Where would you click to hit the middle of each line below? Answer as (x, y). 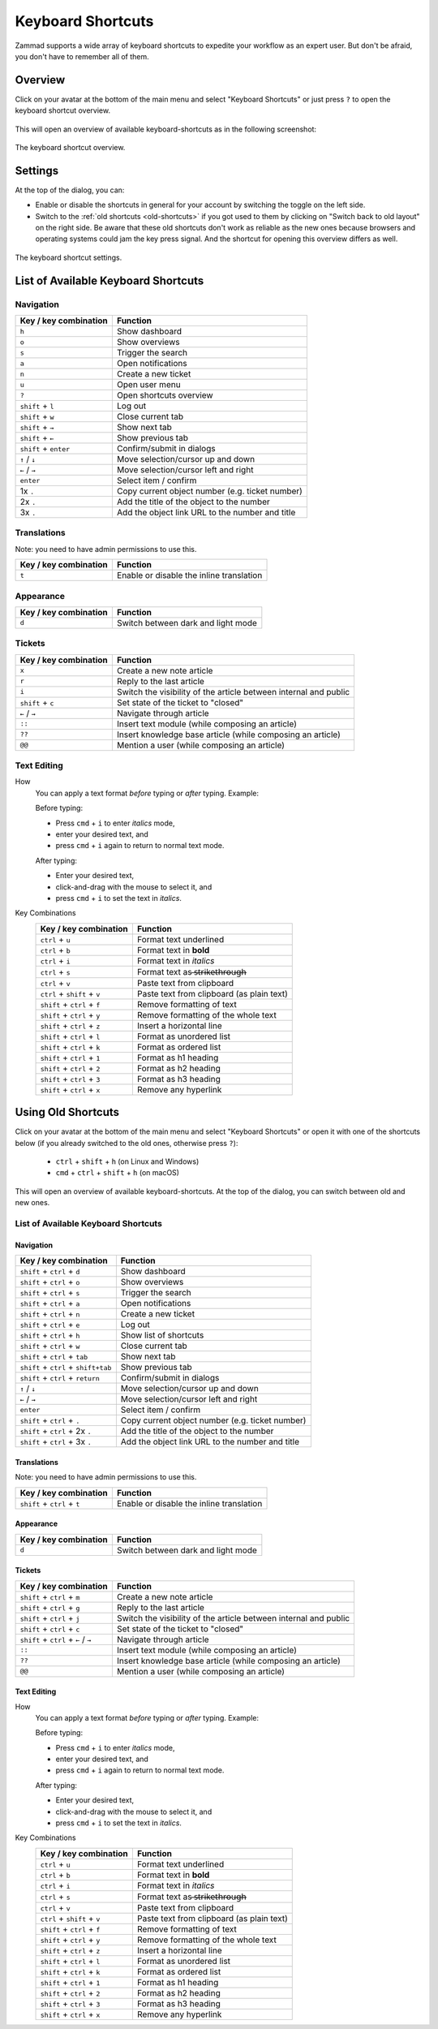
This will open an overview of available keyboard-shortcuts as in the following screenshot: (165, 129)
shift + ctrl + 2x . (56, 1431)
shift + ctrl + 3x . (56, 1442)
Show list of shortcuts (162, 1335)
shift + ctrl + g (50, 1607)
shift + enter (45, 449)
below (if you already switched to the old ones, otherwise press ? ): (127, 1143)
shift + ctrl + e (50, 1325)
